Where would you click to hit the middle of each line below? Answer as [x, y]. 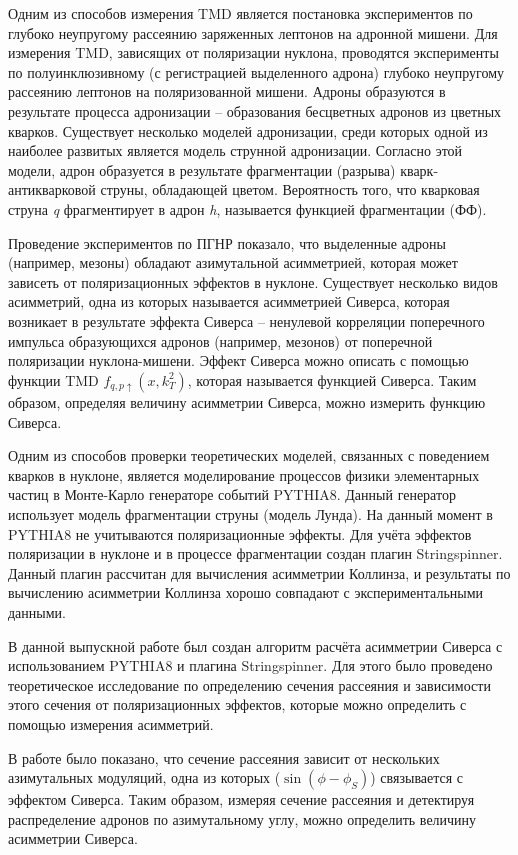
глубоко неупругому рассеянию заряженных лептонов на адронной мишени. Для [253, 32]
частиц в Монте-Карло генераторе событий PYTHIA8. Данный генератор [232, 494]
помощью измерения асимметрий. [111, 723]
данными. [37, 611]
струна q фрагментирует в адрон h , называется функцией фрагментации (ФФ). [247, 208]
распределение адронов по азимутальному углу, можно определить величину [242, 818]
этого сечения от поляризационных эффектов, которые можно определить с [237, 704]
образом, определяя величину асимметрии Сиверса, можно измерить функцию [247, 402]
